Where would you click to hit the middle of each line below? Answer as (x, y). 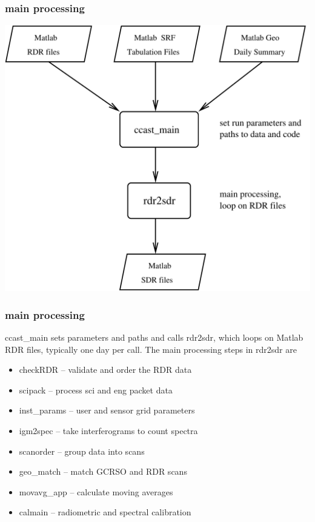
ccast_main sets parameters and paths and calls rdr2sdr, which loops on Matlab (154, 337)
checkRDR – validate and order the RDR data (105, 370)
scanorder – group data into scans (82, 451)
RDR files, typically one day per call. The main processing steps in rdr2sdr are (151, 349)
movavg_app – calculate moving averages (96, 491)
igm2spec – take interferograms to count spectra (108, 431)
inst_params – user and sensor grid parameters (107, 410)
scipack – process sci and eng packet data (96, 390)
